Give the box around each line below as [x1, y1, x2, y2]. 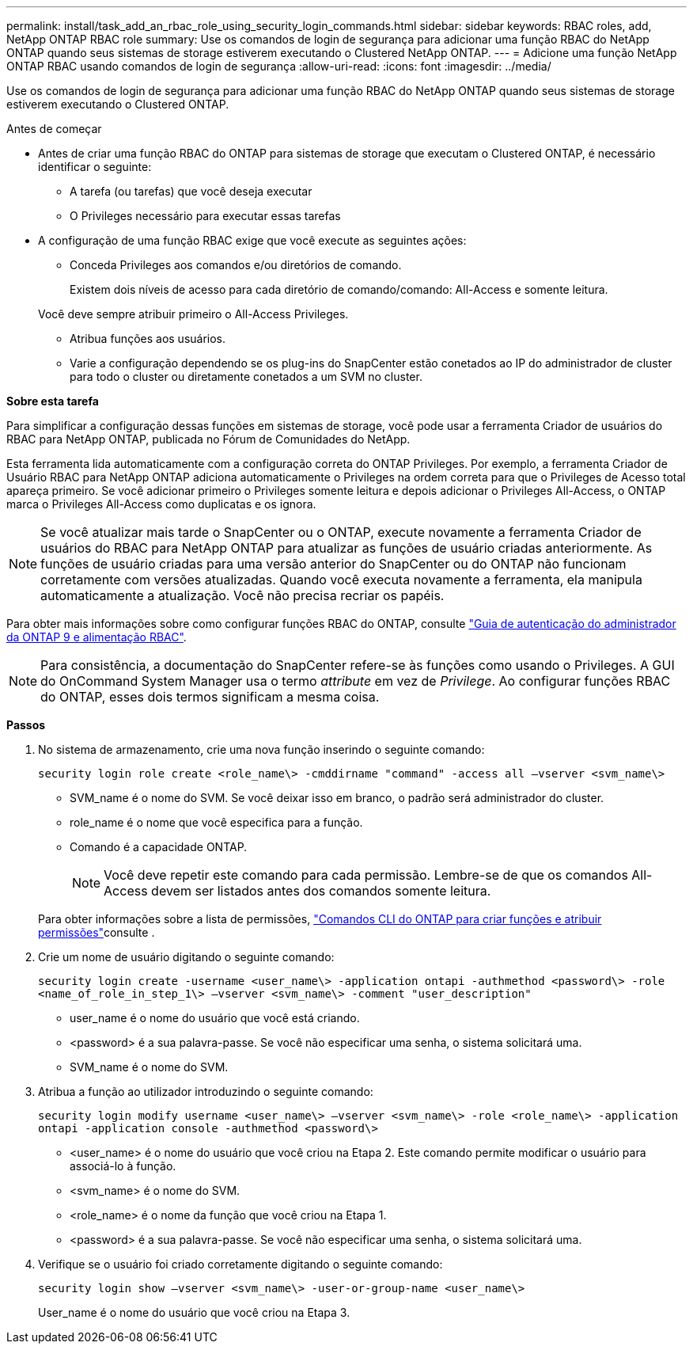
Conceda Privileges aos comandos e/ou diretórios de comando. [70, 258, 402, 272]
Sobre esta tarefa [6, 394, 99, 408]
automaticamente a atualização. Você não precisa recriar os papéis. [40, 588, 445, 603]
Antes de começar [6, 122, 102, 135]
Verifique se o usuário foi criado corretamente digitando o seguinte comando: [38, 1257, 443, 1271]
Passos [6, 718, 46, 732]
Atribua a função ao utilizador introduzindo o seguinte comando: [38, 1085, 373, 1098]
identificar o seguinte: [38, 160, 152, 173]
